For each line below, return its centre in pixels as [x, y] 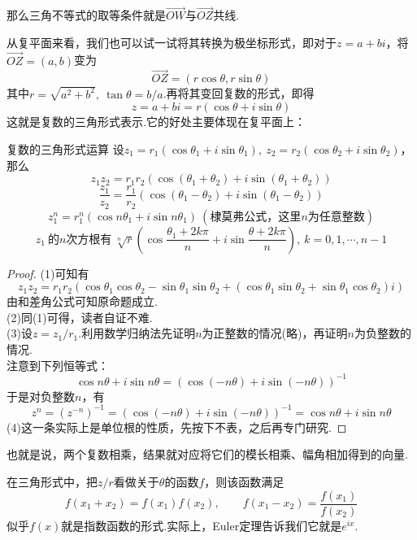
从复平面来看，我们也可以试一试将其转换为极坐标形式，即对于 [172, 42]
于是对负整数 [41, 396]
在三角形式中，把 [52, 481]
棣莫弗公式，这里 [256, 217]
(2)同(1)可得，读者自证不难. [80, 317]
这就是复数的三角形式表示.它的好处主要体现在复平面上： [156, 122]
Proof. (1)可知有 [48, 273]
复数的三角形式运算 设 [65, 148]
